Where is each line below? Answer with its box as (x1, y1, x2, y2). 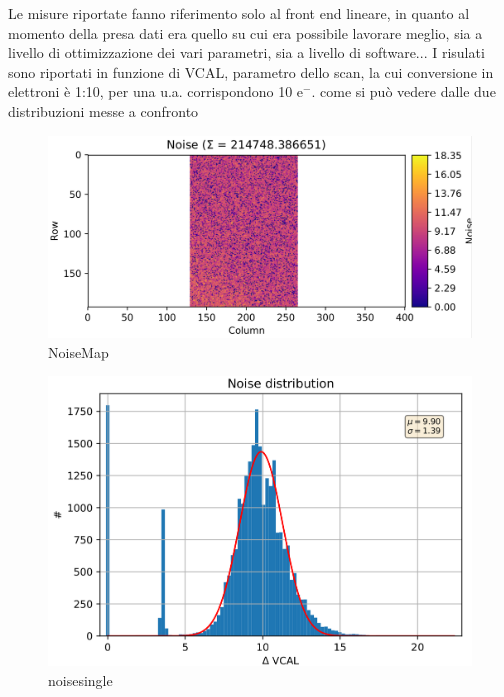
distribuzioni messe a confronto (8, 100, 199, 121)
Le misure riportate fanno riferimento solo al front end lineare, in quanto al (8, 3, 470, 23)
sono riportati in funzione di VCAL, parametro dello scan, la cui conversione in (8, 61, 494, 82)
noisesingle (48, 669, 113, 690)
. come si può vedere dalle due (311, 81, 496, 102)
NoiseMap (48, 341, 109, 362)
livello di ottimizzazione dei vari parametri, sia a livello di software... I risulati (8, 42, 485, 63)
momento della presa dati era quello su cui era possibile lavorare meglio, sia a (8, 22, 483, 43)
